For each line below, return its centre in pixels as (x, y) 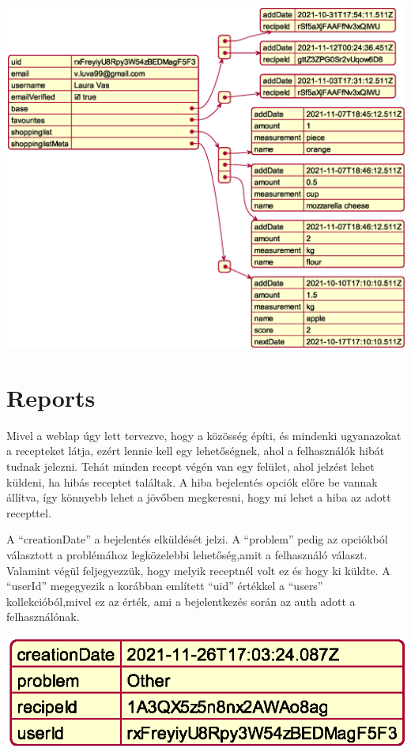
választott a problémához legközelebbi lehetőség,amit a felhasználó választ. (187, 555)
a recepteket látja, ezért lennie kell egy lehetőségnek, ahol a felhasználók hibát (196, 451)
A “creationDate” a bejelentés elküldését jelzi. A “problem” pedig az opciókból (197, 539)
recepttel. (29, 512)
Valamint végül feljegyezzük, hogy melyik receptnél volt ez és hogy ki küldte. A (198, 570)
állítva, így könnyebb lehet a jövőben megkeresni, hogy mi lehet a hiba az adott (199, 497)
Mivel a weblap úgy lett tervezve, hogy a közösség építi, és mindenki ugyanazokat (204, 435)
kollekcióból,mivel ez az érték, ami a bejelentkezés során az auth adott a (181, 601)
